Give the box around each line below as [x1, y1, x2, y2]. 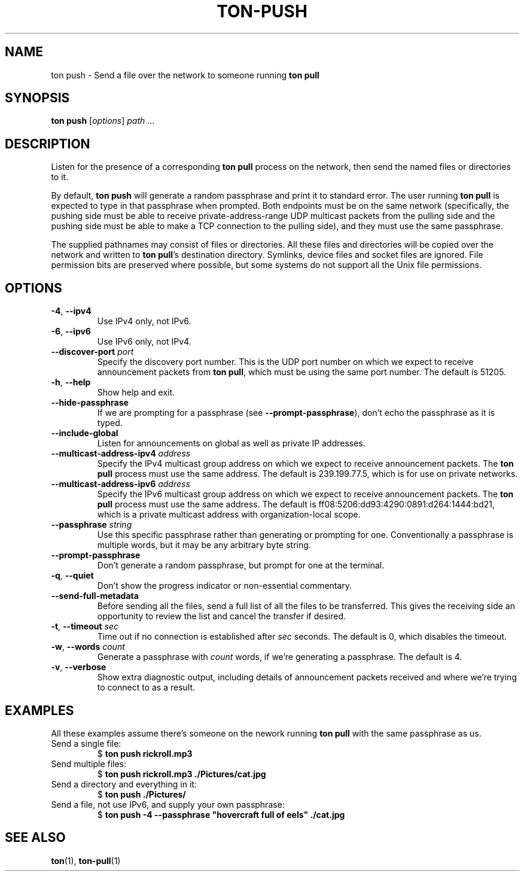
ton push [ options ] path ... [51, 115, 155, 126]
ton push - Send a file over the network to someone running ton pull [51, 69, 319, 80]
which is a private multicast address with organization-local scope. [97, 509, 361, 520]
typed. [97, 418, 123, 428]
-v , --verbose [51, 662, 106, 673]
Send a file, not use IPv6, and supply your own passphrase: [51, 799, 285, 810]
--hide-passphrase [51, 397, 129, 408]
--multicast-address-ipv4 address [51, 448, 191, 459]
